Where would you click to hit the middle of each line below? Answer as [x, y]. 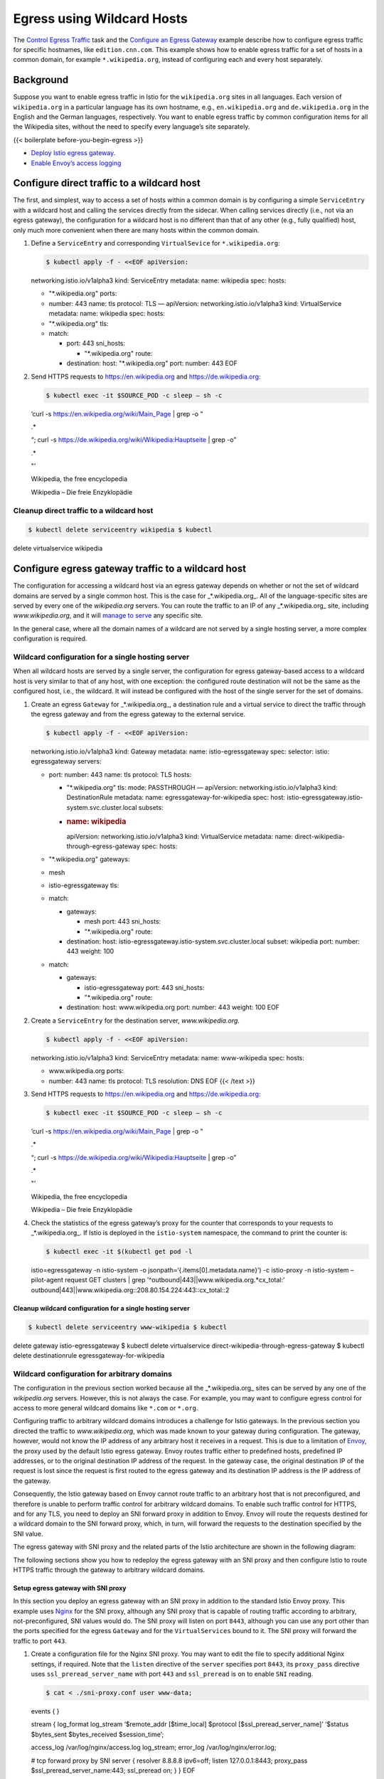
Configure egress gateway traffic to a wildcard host [130, 569]
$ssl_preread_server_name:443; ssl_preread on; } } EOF [113, 1770]
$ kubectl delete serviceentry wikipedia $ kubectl [120, 530]
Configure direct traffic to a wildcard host [107, 183]
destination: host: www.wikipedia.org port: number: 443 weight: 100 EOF [173, 1008]
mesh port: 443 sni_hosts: [123, 922]
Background [41, 80]
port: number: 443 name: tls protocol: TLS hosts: [120, 774]
